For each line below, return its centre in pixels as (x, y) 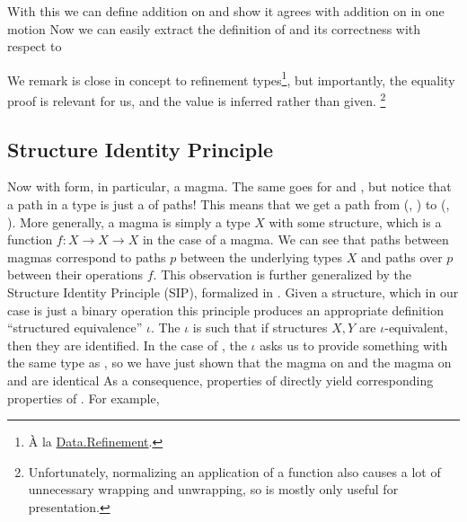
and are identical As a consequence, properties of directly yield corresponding (220, 380)
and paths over (401, 257)
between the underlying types (261, 257)
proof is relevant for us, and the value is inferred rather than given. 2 (197, 99)
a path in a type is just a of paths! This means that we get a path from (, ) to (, (229, 204)
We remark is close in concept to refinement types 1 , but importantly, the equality (231, 78)
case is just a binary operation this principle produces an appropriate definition (226, 310)
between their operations (75, 274)
